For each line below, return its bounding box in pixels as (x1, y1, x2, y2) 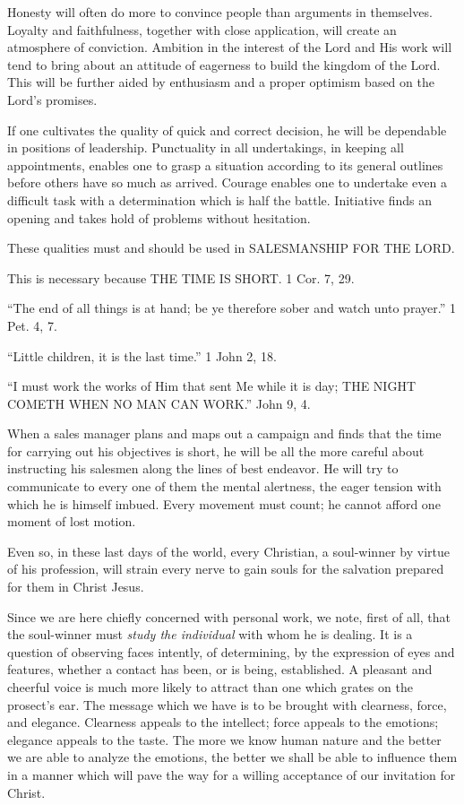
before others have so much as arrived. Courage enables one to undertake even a (7, 173, 447, 192)
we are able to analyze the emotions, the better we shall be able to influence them (7, 748, 458, 766)
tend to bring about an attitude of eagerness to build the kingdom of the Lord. (7, 55, 441, 74)
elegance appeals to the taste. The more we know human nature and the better (7, 730, 442, 749)
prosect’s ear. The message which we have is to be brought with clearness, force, (7, 695, 447, 714)
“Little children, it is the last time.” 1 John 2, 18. (7, 346, 277, 365)
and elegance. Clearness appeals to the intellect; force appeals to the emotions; (7, 713, 439, 731)
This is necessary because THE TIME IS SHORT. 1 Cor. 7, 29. (7, 268, 355, 287)
